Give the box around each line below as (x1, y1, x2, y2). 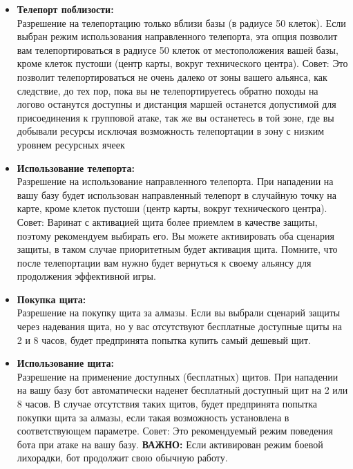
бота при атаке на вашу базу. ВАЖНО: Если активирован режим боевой (17, 437, 323, 451)
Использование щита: (17, 356, 114, 370)
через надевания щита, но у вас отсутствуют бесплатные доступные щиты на (17, 319, 342, 334)
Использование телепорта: (17, 160, 135, 175)
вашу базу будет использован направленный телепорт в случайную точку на (17, 187, 337, 202)
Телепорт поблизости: (17, 2, 114, 16)
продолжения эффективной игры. (17, 269, 156, 283)
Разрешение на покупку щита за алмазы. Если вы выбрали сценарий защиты (17, 305, 341, 320)
